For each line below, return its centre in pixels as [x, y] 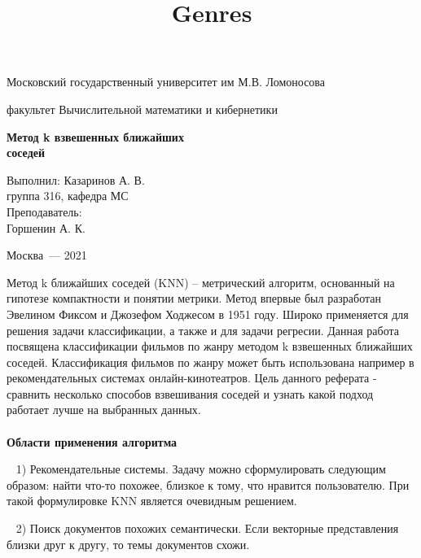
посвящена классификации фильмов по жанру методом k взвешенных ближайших [210, 346]
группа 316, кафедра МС [68, 196]
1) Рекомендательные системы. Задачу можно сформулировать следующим [201, 469]
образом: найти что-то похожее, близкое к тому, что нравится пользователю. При [208, 484]
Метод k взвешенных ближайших [95, 136]
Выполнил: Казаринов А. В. [76, 179]
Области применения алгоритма [92, 441]
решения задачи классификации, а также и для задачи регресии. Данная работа [203, 330]
